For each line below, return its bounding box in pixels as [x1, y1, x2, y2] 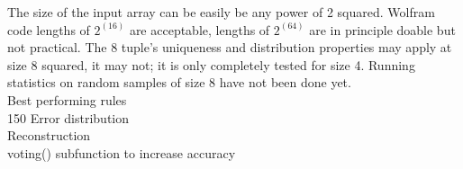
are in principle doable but [309, 20, 456, 39]
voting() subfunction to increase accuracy [7, 143, 236, 162]
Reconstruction [7, 126, 91, 145]
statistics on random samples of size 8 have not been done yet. [7, 73, 351, 92]
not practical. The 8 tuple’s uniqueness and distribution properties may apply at [7, 38, 452, 57]
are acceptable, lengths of [129, 20, 270, 39]
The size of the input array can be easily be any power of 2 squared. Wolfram [7, 3, 435, 21]
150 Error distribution [7, 108, 130, 127]
